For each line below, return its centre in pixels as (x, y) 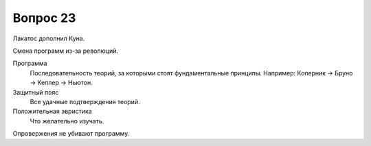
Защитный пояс (36, 92)
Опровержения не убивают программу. (71, 134)
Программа (30, 63)
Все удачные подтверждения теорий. (85, 101)
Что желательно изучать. (67, 121)
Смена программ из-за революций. (65, 51)
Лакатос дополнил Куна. (49, 38)
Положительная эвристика (52, 111)
